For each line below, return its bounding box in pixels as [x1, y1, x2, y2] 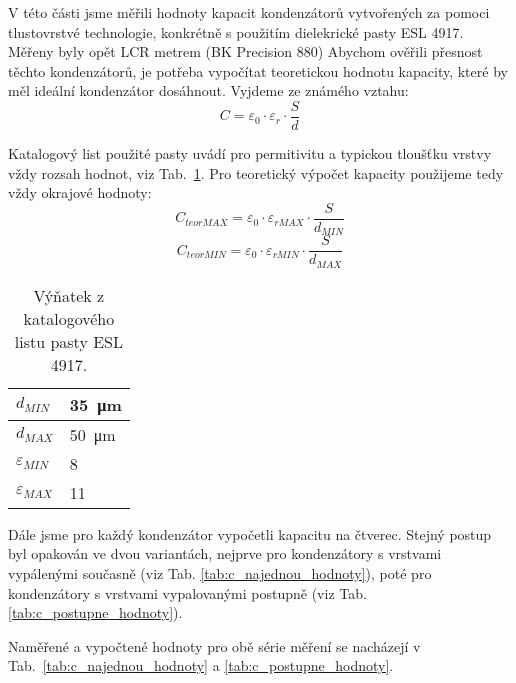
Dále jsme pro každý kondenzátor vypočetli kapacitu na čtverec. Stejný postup [8, 523, 492, 544]
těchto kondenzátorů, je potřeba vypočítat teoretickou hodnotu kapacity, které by [8, 60, 508, 81]
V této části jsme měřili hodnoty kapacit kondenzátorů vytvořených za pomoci [8, 2, 490, 22]
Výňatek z [33, 283, 105, 307]
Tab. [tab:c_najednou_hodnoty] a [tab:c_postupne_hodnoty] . [8, 655, 394, 676]
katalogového [23, 306, 115, 330]
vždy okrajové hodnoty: [8, 182, 152, 203]
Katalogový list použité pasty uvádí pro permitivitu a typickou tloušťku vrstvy [8, 143, 492, 164]
